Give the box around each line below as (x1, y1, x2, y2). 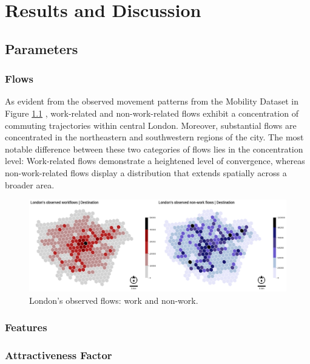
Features (5, 320, 47, 335)
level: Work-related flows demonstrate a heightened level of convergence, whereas (5, 154, 305, 167)
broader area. (5, 178, 55, 191)
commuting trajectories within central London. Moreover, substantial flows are (5, 118, 297, 131)
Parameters (5, 39, 78, 58)
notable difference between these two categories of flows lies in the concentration (5, 142, 303, 155)
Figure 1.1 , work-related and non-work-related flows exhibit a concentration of (5, 106, 298, 119)
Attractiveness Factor (5, 348, 112, 363)
